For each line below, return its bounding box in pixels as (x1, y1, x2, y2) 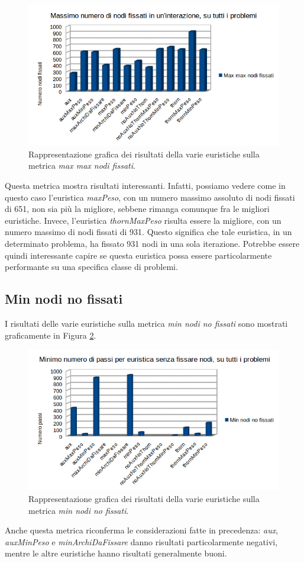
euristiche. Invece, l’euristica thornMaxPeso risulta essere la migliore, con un (5, 214, 282, 226)
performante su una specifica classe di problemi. (5, 260, 178, 273)
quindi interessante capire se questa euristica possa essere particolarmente (5, 249, 272, 261)
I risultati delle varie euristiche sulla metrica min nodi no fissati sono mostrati (5, 317, 288, 329)
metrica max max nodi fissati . (28, 159, 135, 172)
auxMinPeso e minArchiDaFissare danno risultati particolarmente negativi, (5, 535, 278, 548)
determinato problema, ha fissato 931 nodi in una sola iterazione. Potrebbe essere (5, 237, 300, 250)
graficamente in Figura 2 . (5, 329, 96, 341)
